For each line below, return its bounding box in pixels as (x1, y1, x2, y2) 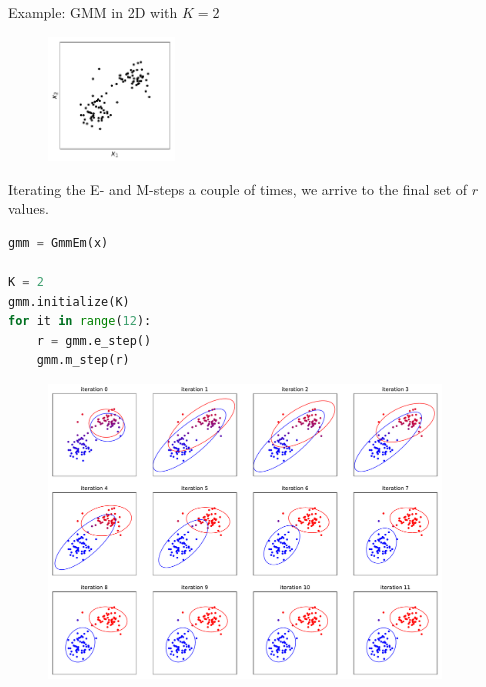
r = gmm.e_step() (36, 333, 152, 348)
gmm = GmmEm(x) (8, 235, 109, 250)
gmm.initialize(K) (8, 294, 130, 309)
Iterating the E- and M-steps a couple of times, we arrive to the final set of (8, 178, 468, 199)
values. (8, 198, 49, 219)
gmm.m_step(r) (36, 353, 130, 368)
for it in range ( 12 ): (8, 314, 152, 329)
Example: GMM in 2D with (8, 2, 178, 22)
